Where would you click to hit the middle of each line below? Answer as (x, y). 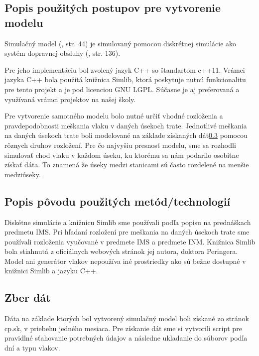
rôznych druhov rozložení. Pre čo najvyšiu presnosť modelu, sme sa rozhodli (120, 145)
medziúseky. (23, 174)
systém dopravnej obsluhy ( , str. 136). (63, 53)
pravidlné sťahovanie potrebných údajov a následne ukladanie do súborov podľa (126, 338)
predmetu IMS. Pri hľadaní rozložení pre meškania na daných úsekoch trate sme (127, 232)
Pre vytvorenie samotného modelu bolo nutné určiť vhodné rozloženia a (114, 116)
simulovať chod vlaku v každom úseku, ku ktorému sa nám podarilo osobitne (122, 155)
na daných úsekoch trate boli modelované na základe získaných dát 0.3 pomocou (126, 135)
